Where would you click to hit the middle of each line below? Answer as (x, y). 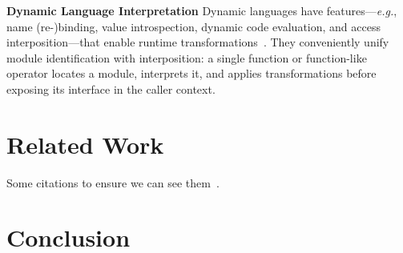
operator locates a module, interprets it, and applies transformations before (191, 73)
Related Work (85, 144)
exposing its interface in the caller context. (111, 88)
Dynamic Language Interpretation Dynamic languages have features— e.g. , (202, 10)
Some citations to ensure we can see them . (113, 182)
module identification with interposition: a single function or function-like (187, 57)
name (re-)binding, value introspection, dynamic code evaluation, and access (193, 26)
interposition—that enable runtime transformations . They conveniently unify (198, 42)
